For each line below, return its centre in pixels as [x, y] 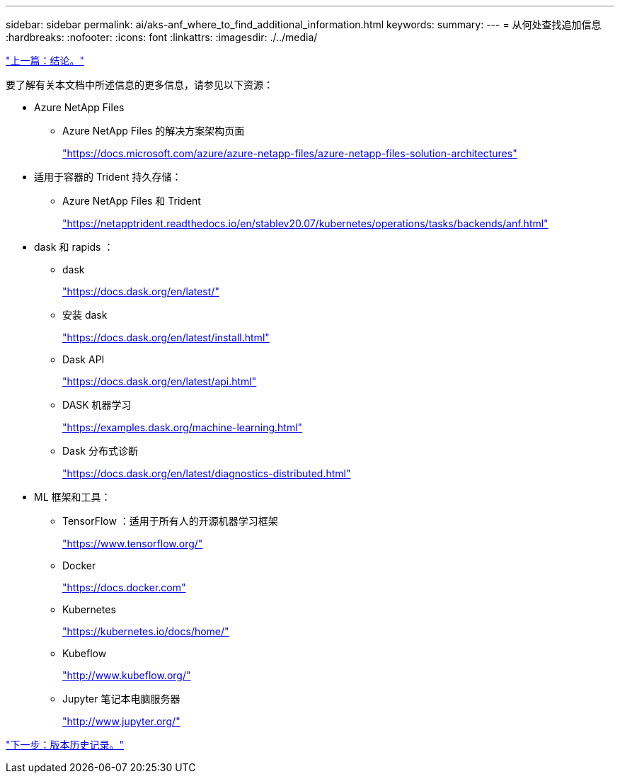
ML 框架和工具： [73, 497]
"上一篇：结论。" [45, 61]
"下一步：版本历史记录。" [65, 745]
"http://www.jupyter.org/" [121, 721]
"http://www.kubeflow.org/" [127, 675]
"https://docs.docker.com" [124, 587]
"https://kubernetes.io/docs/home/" [146, 631]
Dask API [84, 359]
